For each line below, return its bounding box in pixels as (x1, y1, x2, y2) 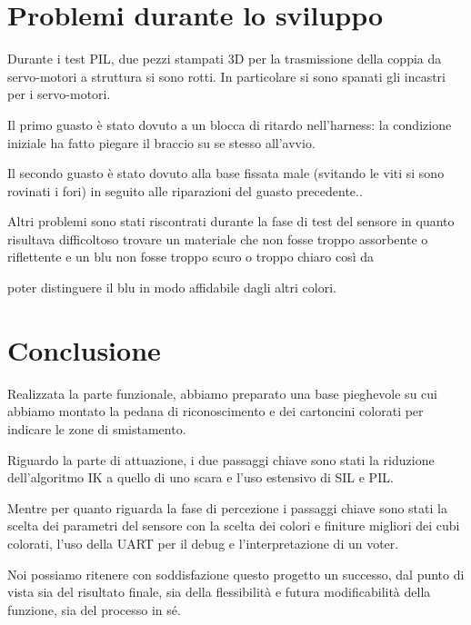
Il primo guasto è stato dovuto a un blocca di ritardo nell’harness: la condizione (7, 114, 452, 134)
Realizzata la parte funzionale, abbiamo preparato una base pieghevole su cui (7, 383, 437, 402)
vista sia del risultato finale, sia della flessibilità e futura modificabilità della (7, 582, 431, 601)
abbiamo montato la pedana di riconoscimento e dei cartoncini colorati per (7, 402, 424, 421)
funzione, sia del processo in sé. (7, 600, 181, 619)
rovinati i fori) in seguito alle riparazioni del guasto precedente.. (7, 181, 363, 200)
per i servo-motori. (7, 84, 111, 104)
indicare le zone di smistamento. (7, 419, 186, 438)
